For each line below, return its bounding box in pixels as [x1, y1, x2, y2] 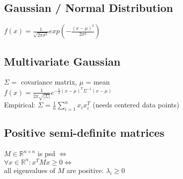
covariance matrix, [21, 77, 77, 87]
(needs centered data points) [92, 99, 180, 110]
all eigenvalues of [4, 165, 56, 175]
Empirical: [4, 99, 36, 110]
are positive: [67, 165, 104, 175]
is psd [37, 148, 55, 159]
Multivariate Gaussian [4, 53, 121, 69]
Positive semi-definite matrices [4, 125, 165, 140]
